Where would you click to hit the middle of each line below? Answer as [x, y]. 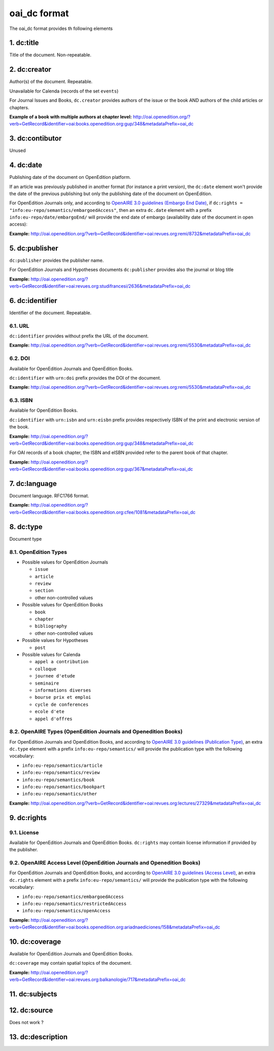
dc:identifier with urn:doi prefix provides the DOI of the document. [85, 378]
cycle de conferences [62, 704]
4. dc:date [26, 165]
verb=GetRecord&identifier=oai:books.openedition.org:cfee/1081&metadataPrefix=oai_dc [102, 512]
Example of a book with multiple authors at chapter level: [71, 116]
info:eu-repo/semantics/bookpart [64, 787]
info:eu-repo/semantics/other [60, 794]
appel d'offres [54, 719]
